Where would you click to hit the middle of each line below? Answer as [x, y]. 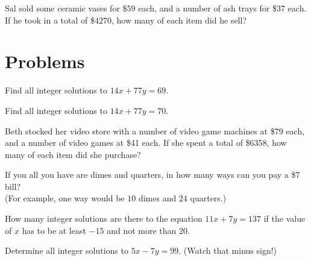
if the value [284, 219]
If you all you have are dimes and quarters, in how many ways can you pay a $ [150, 175]
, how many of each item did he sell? [179, 20]
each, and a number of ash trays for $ [207, 8]
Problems [45, 61]
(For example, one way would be [65, 198]
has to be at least [54, 230]
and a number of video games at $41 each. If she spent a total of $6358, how [146, 143]
